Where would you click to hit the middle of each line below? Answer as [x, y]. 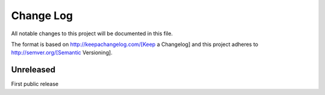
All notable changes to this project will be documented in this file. [92, 33]
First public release [35, 84]
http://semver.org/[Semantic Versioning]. [62, 53]
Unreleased [33, 70]
